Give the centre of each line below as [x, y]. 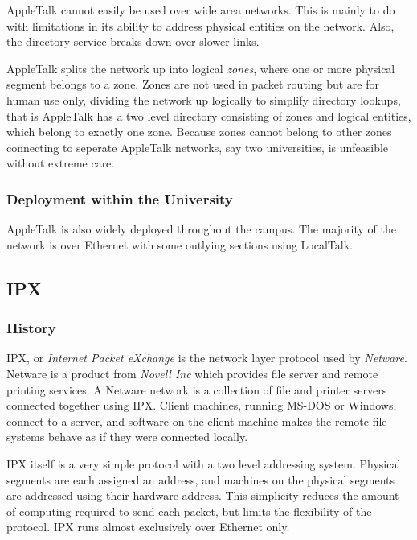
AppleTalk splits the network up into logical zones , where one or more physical [201, 68]
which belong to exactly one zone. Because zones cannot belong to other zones [199, 132]
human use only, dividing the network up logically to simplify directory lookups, [204, 99]
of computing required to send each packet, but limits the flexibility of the [189, 511]
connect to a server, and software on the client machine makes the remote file [197, 420]
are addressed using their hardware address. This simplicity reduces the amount [203, 495]
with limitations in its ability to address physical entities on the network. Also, [200, 25]
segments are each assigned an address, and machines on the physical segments [200, 479]
